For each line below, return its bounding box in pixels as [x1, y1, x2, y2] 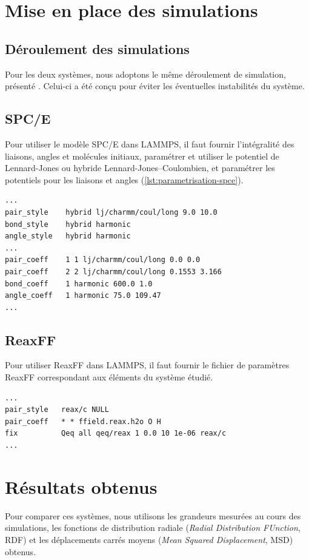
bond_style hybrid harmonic [5, 220, 131, 229]
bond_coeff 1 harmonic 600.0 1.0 [5, 279, 153, 288]
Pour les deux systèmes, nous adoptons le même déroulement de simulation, [5, 67, 286, 80]
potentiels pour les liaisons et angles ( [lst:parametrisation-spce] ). [5, 173, 244, 186]
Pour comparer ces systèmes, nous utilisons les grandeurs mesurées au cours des [5, 509, 301, 522]
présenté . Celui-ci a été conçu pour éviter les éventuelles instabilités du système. [5, 79, 305, 92]
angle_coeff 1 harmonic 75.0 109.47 [5, 291, 161, 300]
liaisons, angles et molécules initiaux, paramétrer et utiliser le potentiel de [5, 149, 279, 162]
